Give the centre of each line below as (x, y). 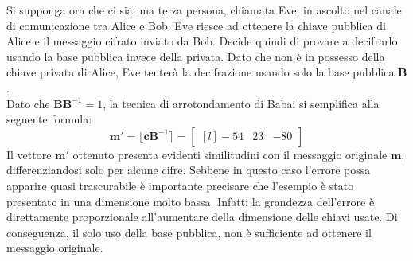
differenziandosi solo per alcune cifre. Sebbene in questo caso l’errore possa (189, 170)
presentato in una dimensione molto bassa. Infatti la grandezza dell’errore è (191, 201)
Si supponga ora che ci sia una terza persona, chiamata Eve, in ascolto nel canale (204, 10)
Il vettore (29, 154)
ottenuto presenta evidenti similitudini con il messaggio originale (230, 154)
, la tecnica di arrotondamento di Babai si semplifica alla (241, 103)
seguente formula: (49, 119)
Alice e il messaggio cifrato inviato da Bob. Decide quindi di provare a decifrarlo (202, 41)
